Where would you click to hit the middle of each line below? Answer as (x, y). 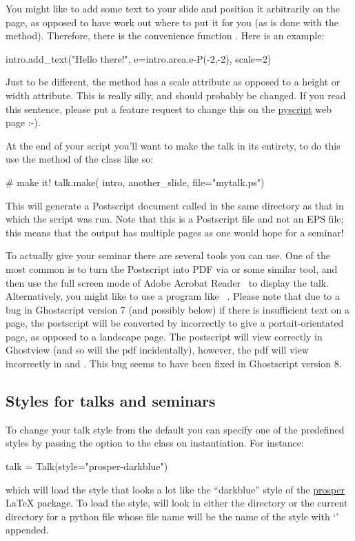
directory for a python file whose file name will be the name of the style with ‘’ (172, 516)
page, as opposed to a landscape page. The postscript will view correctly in (164, 336)
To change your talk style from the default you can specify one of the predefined (175, 429)
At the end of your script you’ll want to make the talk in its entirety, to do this (173, 145)
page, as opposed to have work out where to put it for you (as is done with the (172, 22)
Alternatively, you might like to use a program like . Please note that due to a (173, 296)
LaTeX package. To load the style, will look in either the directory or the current (177, 503)
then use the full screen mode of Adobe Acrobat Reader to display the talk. (168, 282)
